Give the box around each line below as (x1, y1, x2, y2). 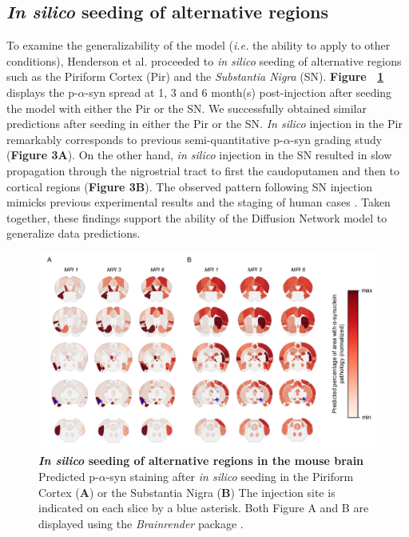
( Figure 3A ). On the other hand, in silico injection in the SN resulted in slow (6, 146, 392, 163)
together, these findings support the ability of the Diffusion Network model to (6, 209, 387, 226)
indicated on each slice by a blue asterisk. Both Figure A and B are (38, 499, 369, 516)
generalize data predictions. (6, 225, 141, 242)
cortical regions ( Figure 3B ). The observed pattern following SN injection (6, 178, 373, 194)
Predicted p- (38, 468, 99, 485)
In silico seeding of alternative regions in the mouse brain (38, 452, 364, 469)
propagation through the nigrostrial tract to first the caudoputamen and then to (6, 162, 400, 178)
